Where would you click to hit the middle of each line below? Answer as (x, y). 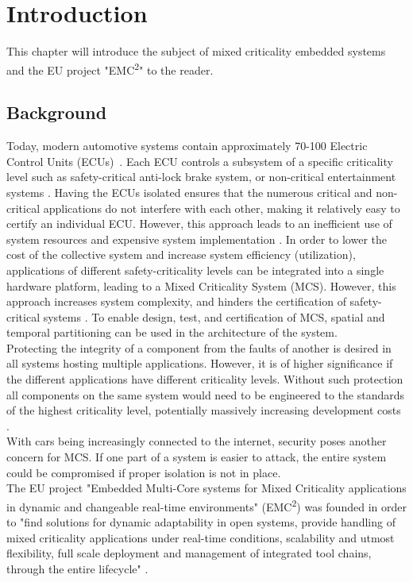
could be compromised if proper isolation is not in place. (144, 472)
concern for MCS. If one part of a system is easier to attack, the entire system (197, 457)
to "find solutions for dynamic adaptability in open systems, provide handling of (201, 522)
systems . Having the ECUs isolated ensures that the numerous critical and (189, 192)
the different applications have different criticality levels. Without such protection (205, 379)
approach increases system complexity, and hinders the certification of (176, 301)
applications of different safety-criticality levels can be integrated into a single (195, 270)
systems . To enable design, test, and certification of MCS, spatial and (214, 316)
